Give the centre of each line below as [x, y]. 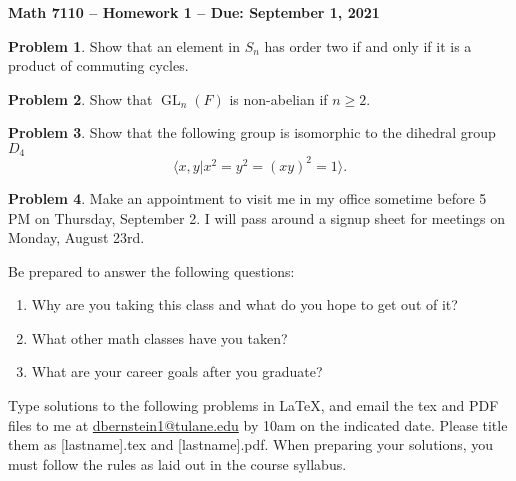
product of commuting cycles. [98, 65]
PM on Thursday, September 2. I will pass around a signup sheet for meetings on [257, 217]
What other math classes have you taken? [159, 337]
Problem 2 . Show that [80, 98]
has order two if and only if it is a [368, 45]
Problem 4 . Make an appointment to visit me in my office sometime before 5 [247, 197]
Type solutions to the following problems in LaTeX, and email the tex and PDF [253, 405]
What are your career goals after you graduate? [177, 371]
